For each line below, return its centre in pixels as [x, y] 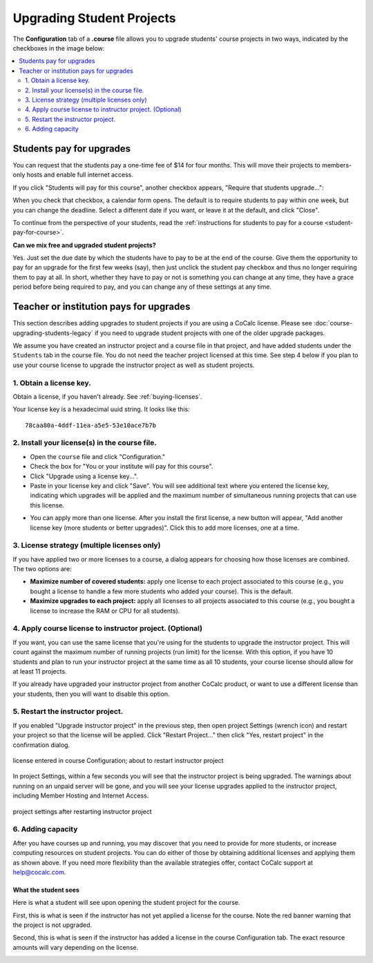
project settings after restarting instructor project [82, 811]
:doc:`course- [333, 323]
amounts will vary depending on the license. [76, 947]
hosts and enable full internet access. [80, 175]
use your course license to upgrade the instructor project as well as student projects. [134, 365]
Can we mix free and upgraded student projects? [84, 245]
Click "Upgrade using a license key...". [84, 476]
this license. [47, 505]
